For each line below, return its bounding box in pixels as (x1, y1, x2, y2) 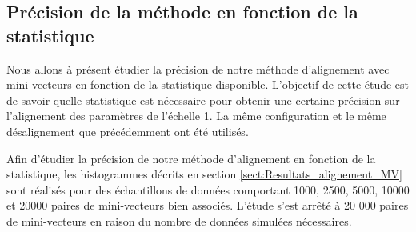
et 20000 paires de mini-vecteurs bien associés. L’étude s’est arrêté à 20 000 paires (6, 197, 409, 214)
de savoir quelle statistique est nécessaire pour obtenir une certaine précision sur (6, 91, 400, 108)
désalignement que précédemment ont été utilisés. (6, 122, 249, 139)
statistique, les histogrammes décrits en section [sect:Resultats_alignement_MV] (6, 166, 402, 182)
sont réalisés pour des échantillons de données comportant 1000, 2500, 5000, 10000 (6, 181, 410, 198)
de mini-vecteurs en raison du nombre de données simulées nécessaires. (6, 212, 352, 229)
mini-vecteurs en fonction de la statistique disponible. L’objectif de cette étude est (6, 76, 410, 93)
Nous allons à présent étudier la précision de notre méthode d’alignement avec (6, 60, 390, 77)
